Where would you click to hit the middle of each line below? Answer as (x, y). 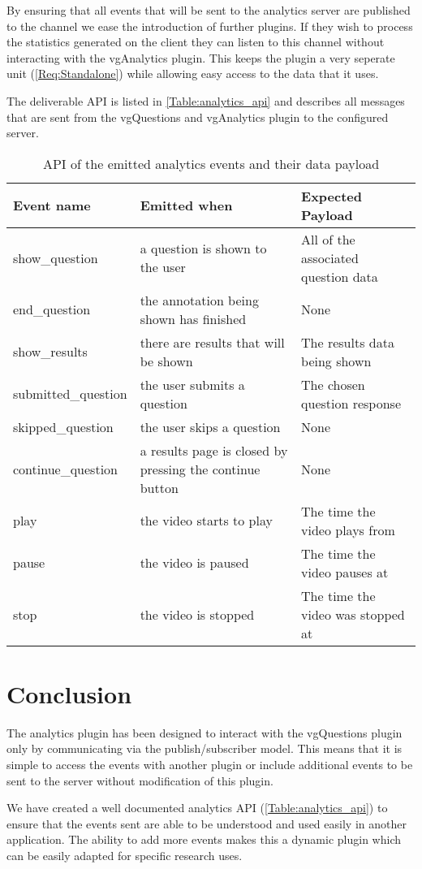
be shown (166, 361)
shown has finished (193, 318)
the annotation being (199, 300)
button (159, 487)
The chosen (333, 384)
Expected (332, 196)
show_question (56, 257)
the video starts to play (206, 521)
